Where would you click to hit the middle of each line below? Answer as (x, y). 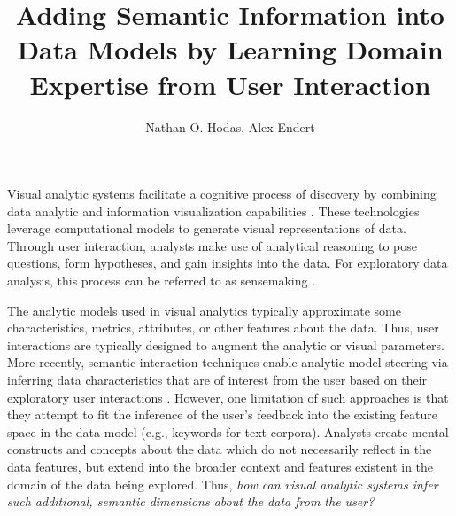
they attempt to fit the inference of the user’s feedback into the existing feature (223, 414)
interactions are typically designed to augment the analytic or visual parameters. (226, 344)
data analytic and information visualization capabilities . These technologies (213, 211)
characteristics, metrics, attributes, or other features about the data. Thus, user (223, 328)
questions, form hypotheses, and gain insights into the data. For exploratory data (228, 263)
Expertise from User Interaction (230, 84)
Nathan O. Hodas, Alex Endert (230, 126)
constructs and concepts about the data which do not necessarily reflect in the (220, 449)
